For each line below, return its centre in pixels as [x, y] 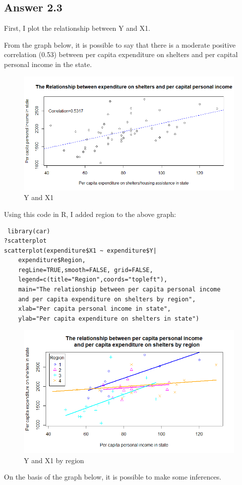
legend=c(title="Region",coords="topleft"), [93, 280]
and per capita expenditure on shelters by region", [107, 299]
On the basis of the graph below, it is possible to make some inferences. [113, 477]
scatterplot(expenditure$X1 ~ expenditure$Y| [80, 250]
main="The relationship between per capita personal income [119, 290]
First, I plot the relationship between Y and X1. [77, 28]
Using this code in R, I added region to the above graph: [90, 214]
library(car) [29, 231]
